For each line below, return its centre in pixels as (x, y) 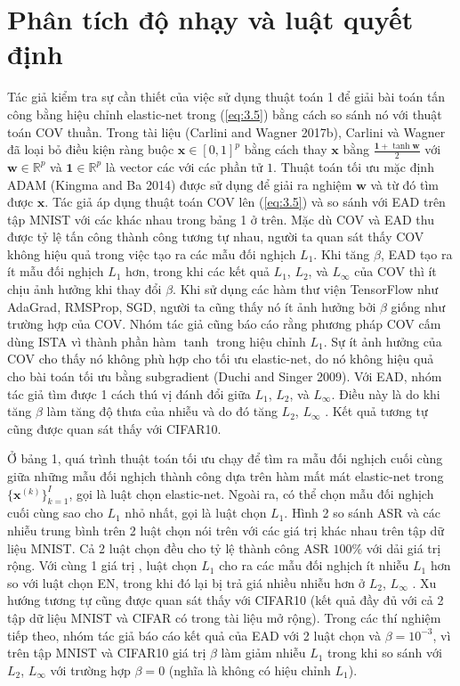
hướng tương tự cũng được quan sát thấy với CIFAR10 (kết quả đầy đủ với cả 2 (226, 600)
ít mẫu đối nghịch (56, 271)
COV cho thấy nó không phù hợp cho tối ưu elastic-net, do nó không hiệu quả (221, 359)
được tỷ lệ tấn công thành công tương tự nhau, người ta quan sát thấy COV (216, 237)
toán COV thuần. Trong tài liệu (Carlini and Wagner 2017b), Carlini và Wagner (226, 131)
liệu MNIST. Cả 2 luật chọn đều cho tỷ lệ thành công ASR (168, 547)
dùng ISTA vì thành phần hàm (92, 341)
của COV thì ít (395, 271)
